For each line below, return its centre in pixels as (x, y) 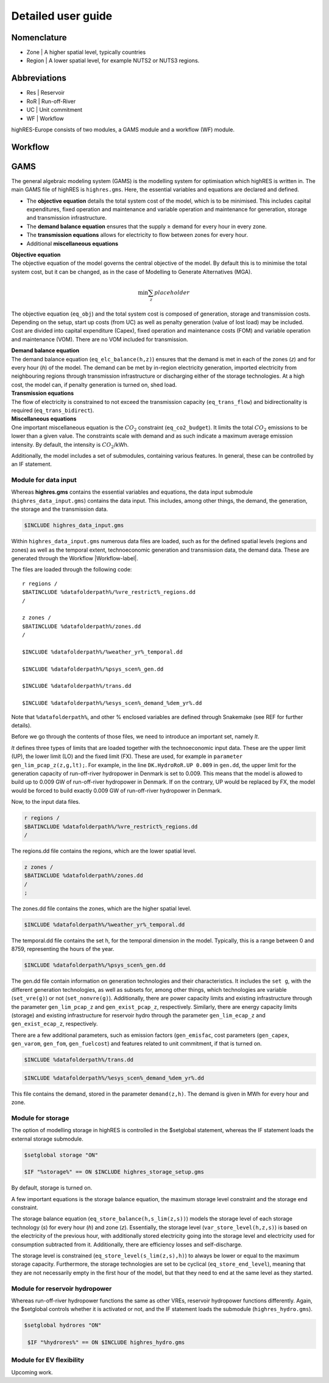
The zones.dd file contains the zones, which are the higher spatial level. (101, 909)
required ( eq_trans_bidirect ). (53, 410)
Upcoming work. (32, 1372)
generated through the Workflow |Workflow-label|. (75, 558)
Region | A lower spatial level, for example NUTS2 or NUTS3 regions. (113, 60)
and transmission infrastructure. (67, 218)
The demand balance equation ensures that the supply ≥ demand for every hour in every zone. (147, 226)
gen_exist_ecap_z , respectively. (55, 1024)
